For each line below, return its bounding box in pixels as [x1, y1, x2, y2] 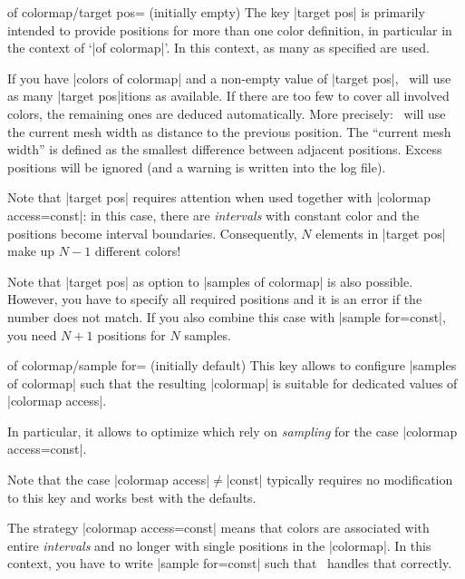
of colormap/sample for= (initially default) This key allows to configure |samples [7, 356, 457, 375]
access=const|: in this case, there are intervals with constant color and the [7, 205, 420, 224]
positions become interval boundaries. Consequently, [7, 223, 297, 242]
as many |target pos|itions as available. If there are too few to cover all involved [7, 86, 450, 105]
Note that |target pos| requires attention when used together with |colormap [7, 188, 431, 207]
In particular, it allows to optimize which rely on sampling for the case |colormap [7, 421, 458, 440]
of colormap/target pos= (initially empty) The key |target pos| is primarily [7, 3, 425, 21]
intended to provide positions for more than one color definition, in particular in [7, 20, 452, 39]
